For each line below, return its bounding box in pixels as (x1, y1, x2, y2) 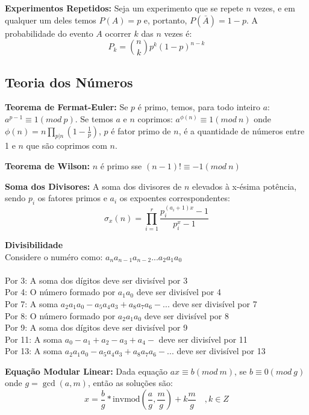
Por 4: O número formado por (5, 286, 116, 298)
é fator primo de (111, 124, 171, 137)
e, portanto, (143, 13, 187, 26)
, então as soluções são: (87, 376, 173, 389)
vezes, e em (254, 2, 295, 14)
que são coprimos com (26, 139, 107, 152)
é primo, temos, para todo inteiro (137, 101, 260, 113)
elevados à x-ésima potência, (192, 179, 297, 192)
